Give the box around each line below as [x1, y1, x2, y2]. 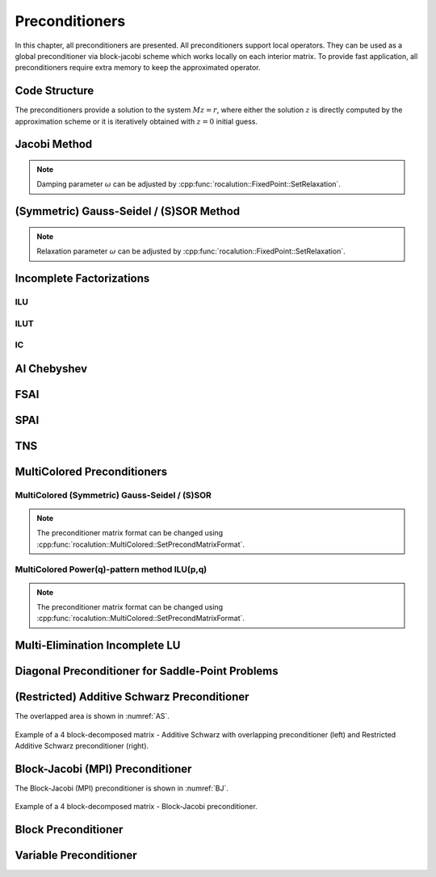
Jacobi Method [15, 137, 93, 151]
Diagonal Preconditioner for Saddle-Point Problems [15, 665, 279, 678]
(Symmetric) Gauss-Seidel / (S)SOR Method [15, 204, 241, 218]
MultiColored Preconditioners [15, 464, 168, 478]
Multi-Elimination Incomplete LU [15, 639, 181, 653]
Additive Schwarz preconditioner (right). [15, 741, 149, 751]
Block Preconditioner [15, 823, 124, 837]
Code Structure [15, 84, 94, 98]
